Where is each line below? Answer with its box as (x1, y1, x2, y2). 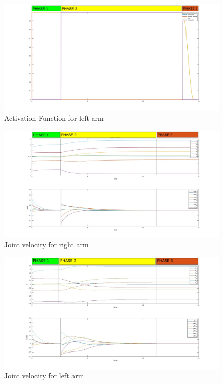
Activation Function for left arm (4, 113, 104, 123)
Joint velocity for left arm (4, 370, 84, 381)
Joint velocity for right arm (4, 239, 89, 250)
